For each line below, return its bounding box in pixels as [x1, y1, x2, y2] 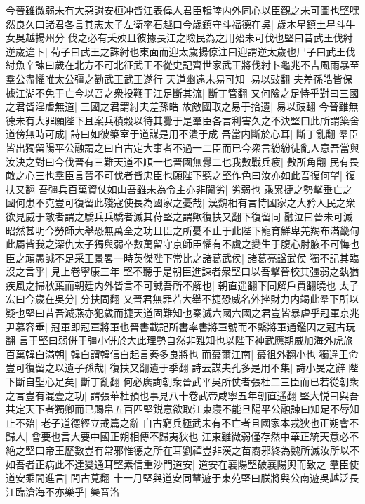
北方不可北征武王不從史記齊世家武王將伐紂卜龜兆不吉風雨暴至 [74, 58, 359, 72]
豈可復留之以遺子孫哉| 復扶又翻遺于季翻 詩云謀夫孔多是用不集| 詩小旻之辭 [6, 360, 345, 375]
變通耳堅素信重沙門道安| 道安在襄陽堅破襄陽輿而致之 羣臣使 [84, 456, 359, 471]
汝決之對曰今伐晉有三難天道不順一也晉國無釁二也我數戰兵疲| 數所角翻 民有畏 [6, 154, 359, 168]
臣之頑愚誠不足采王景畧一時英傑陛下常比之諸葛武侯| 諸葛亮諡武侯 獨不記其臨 [6, 250, 359, 265]
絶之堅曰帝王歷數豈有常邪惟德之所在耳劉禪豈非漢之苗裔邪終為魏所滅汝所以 [6, 443, 350, 457]
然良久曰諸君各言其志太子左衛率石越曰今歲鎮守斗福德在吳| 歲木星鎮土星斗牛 [6, 16, 356, 31]
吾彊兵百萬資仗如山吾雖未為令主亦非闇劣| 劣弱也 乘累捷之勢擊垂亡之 [38, 181, 352, 196]
